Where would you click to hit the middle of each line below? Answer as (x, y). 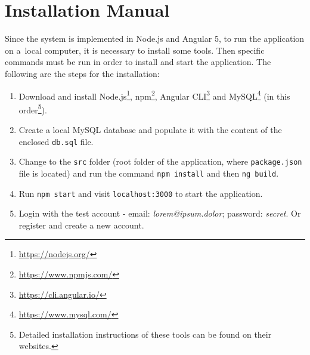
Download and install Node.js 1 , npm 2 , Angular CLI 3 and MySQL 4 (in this (154, 95)
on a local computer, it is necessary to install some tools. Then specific (135, 50)
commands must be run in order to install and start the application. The (138, 62)
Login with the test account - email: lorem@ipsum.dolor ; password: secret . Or (160, 213)
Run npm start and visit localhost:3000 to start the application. (141, 193)
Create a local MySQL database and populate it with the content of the (150, 129)
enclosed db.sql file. (56, 141)
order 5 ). (33, 109)
